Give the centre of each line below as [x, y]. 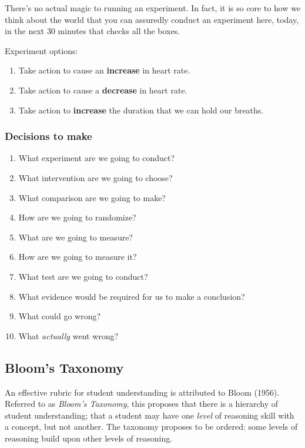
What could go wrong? [60, 316]
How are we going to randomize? [77, 217]
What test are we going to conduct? [83, 276]
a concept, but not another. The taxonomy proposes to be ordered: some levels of [151, 427]
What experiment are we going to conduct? [97, 158]
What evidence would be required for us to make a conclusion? [132, 296]
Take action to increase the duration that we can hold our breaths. [141, 110]
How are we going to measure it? [78, 257]
